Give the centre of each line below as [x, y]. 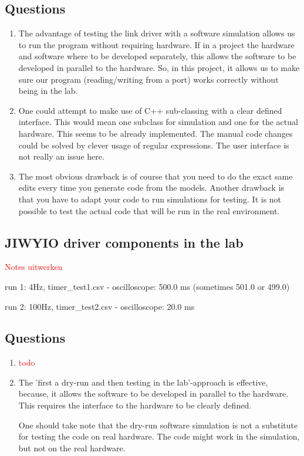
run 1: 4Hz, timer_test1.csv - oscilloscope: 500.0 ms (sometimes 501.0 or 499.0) [147, 286]
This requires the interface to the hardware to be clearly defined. [135, 405]
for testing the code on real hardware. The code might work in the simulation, [159, 436]
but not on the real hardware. [72, 447]
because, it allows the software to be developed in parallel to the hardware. [153, 393]
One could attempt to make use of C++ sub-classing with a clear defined [150, 110]
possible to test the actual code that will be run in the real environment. [149, 210]
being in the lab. [48, 91]
